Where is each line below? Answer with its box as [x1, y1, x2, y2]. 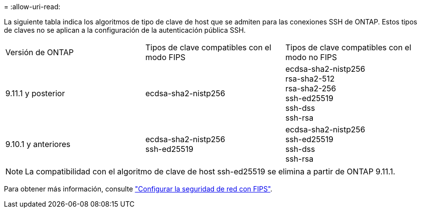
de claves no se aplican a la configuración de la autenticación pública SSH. [4, 26, 246, 34]
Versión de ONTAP [5, 47, 74, 57]
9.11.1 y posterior [5, 88, 65, 98]
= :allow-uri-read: [4, 2, 61, 11]
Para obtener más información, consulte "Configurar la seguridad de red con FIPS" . [4, 185, 273, 193]
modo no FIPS [285, 52, 337, 62]
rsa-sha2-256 [285, 84, 336, 93]
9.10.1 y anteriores [5, 139, 70, 149]
